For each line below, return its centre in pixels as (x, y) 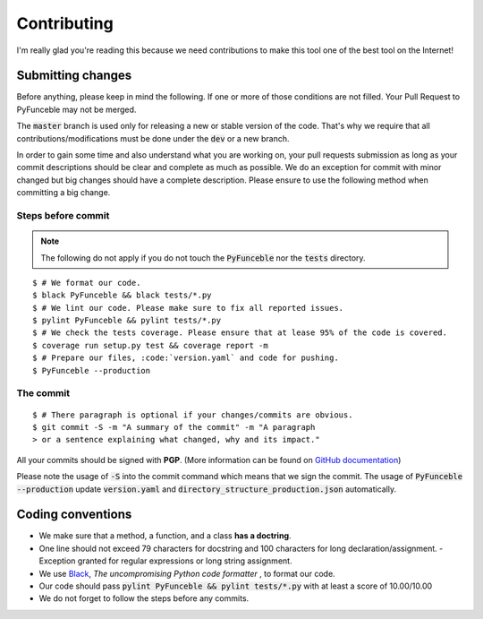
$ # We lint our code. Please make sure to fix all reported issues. (188, 308)
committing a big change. (64, 193)
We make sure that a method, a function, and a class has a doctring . (165, 536)
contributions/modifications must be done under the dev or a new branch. (153, 138)
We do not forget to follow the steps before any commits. (144, 598)
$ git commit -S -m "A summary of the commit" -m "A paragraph (174, 427)
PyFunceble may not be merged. (76, 109)
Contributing (65, 23)
